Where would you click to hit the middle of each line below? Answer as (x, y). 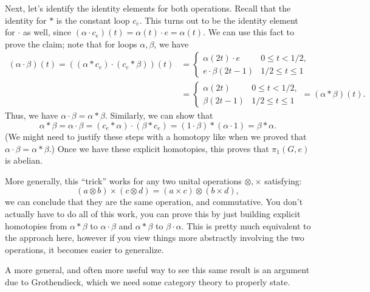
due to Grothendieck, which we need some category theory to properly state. (148, 281)
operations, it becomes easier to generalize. (84, 249)
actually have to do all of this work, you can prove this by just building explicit (153, 214)
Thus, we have (32, 115)
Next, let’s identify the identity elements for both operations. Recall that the (148, 8)
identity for (26, 20)
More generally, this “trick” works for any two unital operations (123, 180)
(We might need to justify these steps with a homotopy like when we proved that (156, 137)
